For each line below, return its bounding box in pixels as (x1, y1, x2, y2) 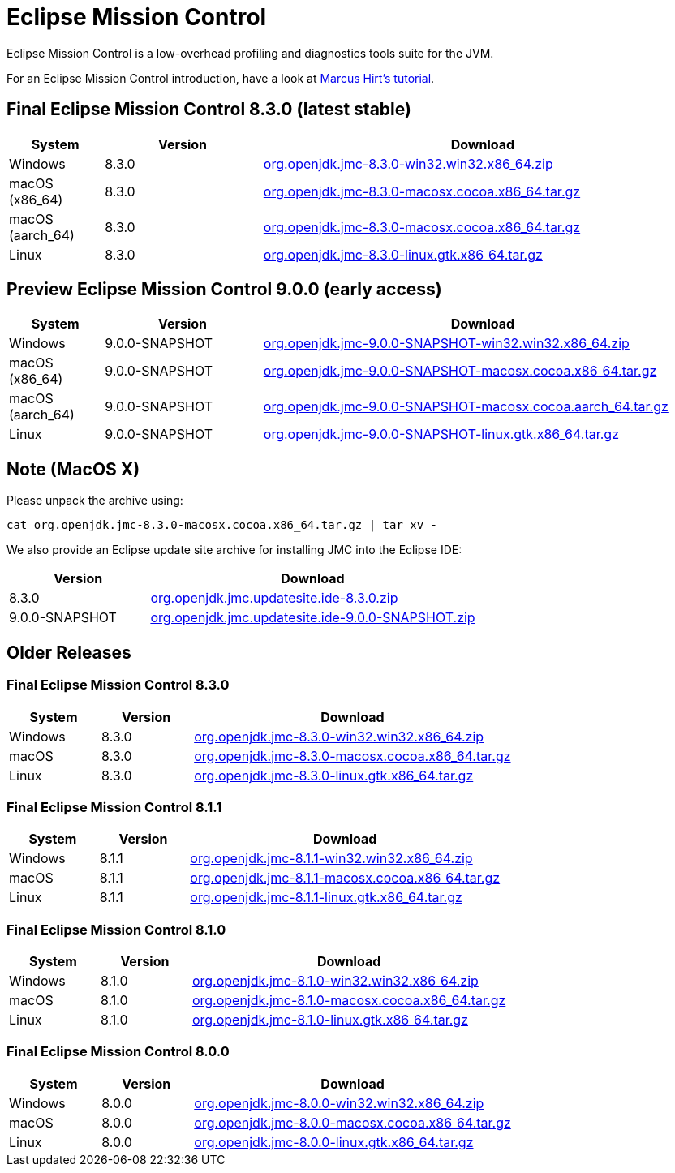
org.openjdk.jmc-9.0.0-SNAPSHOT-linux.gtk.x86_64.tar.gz (263, 426, 620, 443)
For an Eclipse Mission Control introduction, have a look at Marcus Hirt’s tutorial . (6, 71, 435, 85)
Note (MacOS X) (6, 458, 140, 479)
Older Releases (6, 642, 131, 663)
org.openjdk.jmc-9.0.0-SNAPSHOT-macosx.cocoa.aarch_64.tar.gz (263, 398, 669, 415)
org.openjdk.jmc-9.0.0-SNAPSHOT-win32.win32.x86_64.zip (263, 335, 630, 352)
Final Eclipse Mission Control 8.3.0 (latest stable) (6, 99, 411, 120)
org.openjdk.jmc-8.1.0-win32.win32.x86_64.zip (191, 973, 479, 989)
